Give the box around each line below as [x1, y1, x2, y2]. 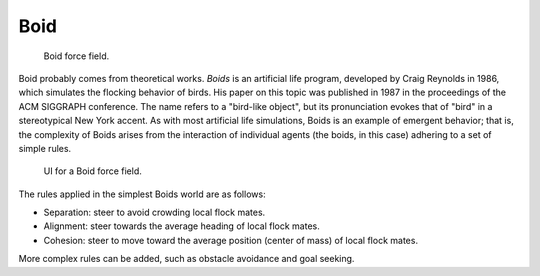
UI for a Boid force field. [43, 165, 142, 177]
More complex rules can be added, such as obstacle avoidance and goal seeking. [18, 253, 355, 265]
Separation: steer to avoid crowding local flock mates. [43, 206, 266, 219]
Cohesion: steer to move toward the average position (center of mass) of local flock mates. [43, 234, 419, 246]
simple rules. [18, 142, 72, 154]
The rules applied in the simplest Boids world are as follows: [18, 188, 266, 200]
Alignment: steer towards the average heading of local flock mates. [43, 220, 320, 232]
